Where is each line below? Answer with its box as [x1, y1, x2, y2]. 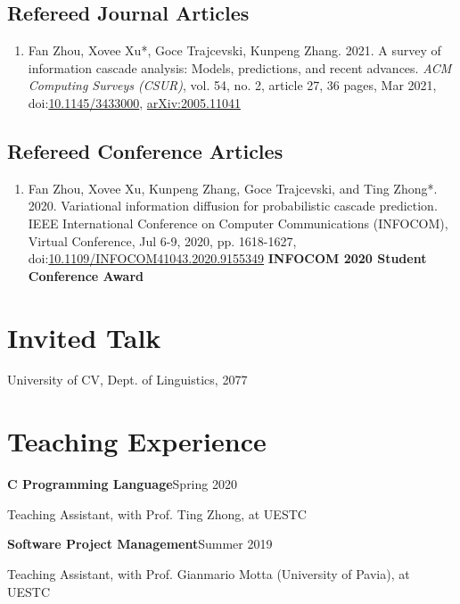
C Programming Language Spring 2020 [7, 475, 237, 493]
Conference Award [28, 266, 144, 285]
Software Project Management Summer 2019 [7, 534, 273, 553]
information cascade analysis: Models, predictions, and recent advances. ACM [28, 58, 452, 77]
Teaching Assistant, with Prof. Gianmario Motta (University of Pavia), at [7, 564, 410, 583]
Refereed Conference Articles [7, 137, 283, 164]
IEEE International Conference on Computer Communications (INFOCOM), [28, 213, 448, 232]
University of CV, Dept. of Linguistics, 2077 [7, 370, 248, 389]
